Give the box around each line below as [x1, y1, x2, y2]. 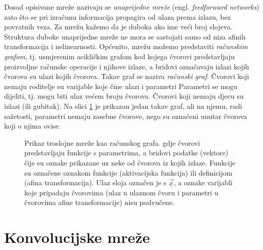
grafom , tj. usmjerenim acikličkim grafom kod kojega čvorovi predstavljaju [4, 51, 235, 61]
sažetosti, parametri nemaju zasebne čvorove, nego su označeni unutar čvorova [4, 110, 247, 121]
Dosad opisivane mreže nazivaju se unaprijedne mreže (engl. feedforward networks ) [4, 2, 259, 12]
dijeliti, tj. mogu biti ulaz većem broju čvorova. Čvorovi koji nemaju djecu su [4, 91, 244, 101]
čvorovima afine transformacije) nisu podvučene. [24, 197, 175, 207]
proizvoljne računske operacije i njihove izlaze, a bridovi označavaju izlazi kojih [4, 61, 249, 71]
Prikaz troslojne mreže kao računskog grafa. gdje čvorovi [24, 137, 200, 148]
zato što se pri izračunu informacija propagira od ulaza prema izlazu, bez [4, 11, 231, 22]
